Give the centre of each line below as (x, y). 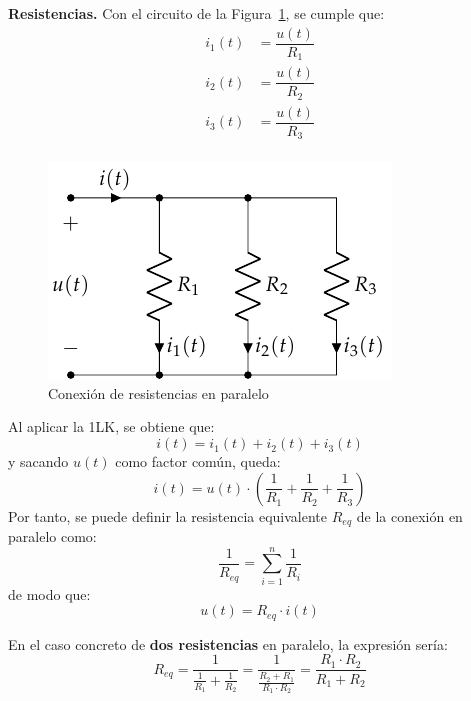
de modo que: (49, 593)
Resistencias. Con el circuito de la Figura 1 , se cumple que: (196, 13)
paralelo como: (52, 536)
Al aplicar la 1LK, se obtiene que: (111, 426)
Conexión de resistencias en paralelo (158, 392)
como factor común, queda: (198, 461)
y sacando (38, 461)
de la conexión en (409, 515)
